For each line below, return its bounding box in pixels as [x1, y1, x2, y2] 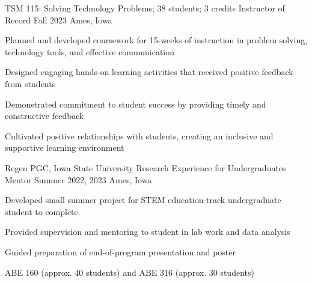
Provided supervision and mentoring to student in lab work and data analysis [5, 225, 290, 238]
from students [5, 77, 56, 90]
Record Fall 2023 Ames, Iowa [5, 13, 112, 26]
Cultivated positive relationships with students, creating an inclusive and [5, 129, 274, 142]
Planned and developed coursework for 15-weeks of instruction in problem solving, [5, 34, 308, 46]
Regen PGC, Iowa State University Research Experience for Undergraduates [5, 161, 286, 174]
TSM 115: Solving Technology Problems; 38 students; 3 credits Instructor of [5, 2, 285, 14]
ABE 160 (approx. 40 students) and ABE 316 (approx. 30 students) [5, 266, 254, 278]
